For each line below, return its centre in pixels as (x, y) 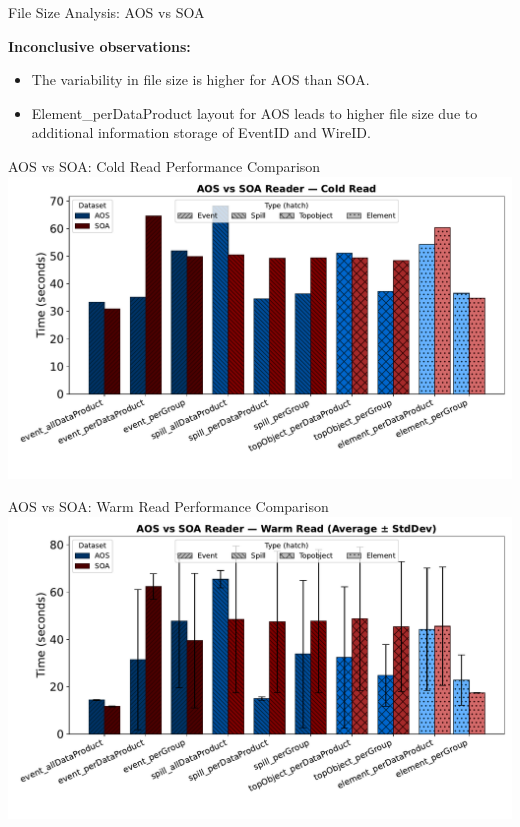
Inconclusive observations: (99, 45)
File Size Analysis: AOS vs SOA (106, 12)
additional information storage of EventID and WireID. (201, 132)
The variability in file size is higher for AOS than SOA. (200, 79)
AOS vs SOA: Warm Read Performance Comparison (168, 506)
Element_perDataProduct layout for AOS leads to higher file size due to (254, 112)
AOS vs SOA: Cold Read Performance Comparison (164, 165)
